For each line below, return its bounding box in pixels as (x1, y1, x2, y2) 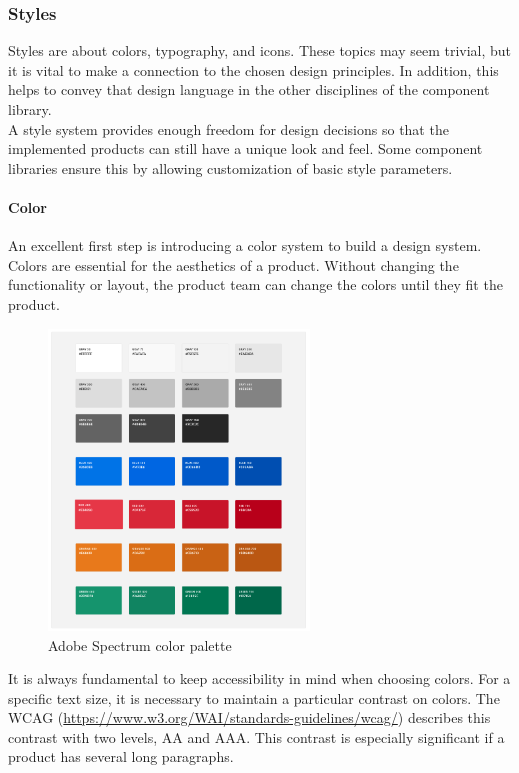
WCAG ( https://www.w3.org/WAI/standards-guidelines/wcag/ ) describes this (8, 707, 491, 728)
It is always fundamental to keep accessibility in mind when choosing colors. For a (8, 668, 511, 689)
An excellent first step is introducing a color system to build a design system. (8, 235, 482, 256)
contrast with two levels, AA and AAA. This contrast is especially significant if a (8, 726, 505, 747)
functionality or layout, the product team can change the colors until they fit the (8, 274, 503, 295)
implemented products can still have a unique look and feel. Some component (8, 138, 483, 159)
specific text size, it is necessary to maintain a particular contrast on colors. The (8, 687, 500, 708)
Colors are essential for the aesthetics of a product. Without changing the (8, 254, 459, 275)
